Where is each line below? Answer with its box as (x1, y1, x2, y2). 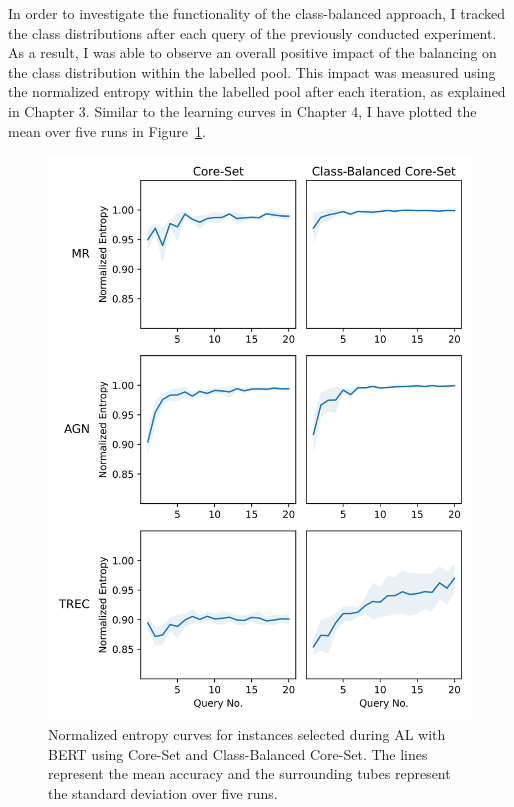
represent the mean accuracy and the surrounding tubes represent (48, 763, 451, 784)
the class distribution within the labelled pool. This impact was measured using (8, 61, 496, 82)
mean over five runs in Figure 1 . (8, 120, 206, 141)
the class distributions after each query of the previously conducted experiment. (8, 22, 497, 43)
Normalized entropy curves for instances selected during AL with (48, 724, 446, 745)
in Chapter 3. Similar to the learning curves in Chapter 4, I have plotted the (8, 100, 477, 121)
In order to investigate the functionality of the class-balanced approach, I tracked (8, 3, 505, 23)
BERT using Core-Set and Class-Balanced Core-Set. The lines (48, 743, 428, 764)
